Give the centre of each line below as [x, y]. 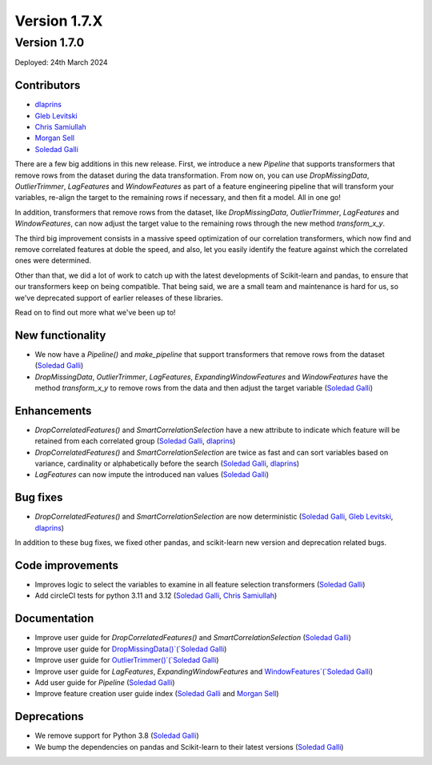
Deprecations [49, 717]
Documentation [54, 619]
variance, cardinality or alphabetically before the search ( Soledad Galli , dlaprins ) [167, 463]
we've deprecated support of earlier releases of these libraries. [119, 298]
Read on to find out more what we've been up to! [95, 312]
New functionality [60, 335]
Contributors [48, 85]
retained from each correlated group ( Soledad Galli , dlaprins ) [135, 441]
